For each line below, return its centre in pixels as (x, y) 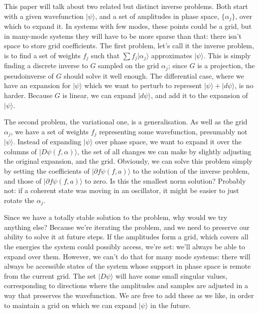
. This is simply (227, 55)
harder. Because (28, 95)
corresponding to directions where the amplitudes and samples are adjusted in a (126, 285)
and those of (23, 180)
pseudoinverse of (29, 75)
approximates (172, 55)
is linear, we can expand (99, 95)
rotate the (19, 200)
